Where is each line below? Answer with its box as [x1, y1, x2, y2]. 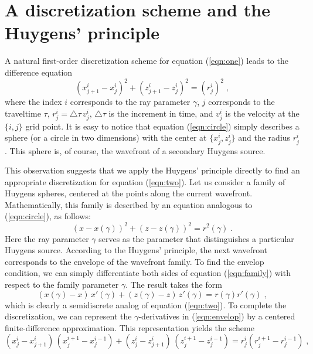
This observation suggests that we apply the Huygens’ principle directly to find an [5, 164, 300, 176]
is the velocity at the [225, 107, 300, 119]
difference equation [5, 66, 73, 78]
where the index [5, 96, 62, 107]
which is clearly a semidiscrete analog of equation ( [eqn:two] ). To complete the [5, 298, 287, 311]
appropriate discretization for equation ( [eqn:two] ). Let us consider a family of [5, 175, 285, 188]
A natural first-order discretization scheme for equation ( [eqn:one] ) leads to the [5, 55, 288, 67]
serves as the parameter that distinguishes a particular [98, 232, 294, 244]
